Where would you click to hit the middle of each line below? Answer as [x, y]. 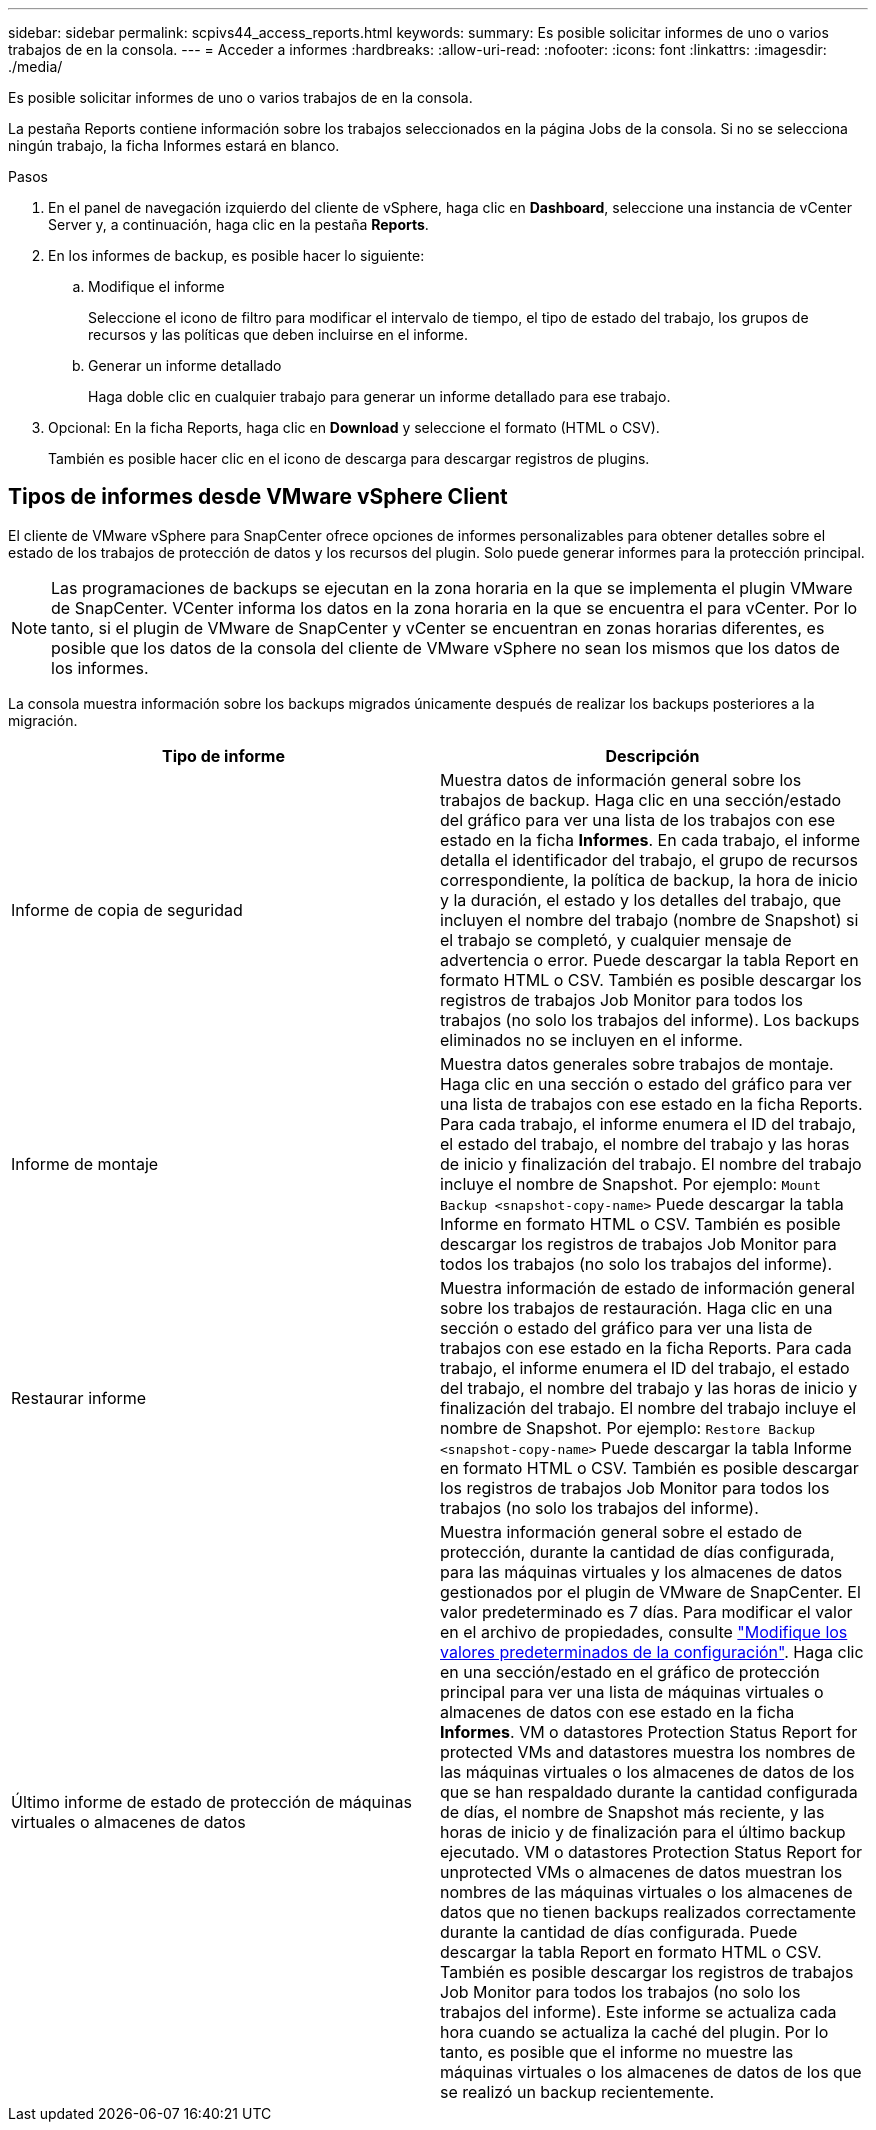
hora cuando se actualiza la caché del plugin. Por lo [634, 2031]
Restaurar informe [79, 1397]
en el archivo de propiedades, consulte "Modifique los [644, 1631]
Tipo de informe [223, 755]
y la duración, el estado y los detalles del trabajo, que [641, 899]
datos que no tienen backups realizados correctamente [648, 1911]
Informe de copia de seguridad [127, 909]
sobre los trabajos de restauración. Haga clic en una [636, 1307]
